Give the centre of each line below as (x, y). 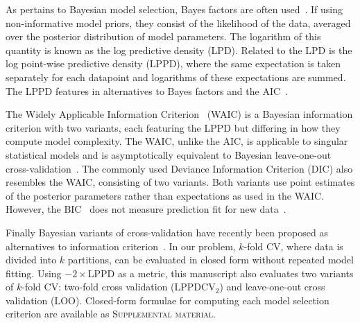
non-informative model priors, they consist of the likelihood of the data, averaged (178, 23)
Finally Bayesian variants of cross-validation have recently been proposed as (167, 232)
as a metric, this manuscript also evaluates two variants (235, 273)
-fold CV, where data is (293, 246)
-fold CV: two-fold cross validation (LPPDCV (119, 287)
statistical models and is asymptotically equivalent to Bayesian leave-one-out (169, 154)
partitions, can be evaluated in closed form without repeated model (211, 260)
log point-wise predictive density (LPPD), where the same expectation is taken (173, 63)
